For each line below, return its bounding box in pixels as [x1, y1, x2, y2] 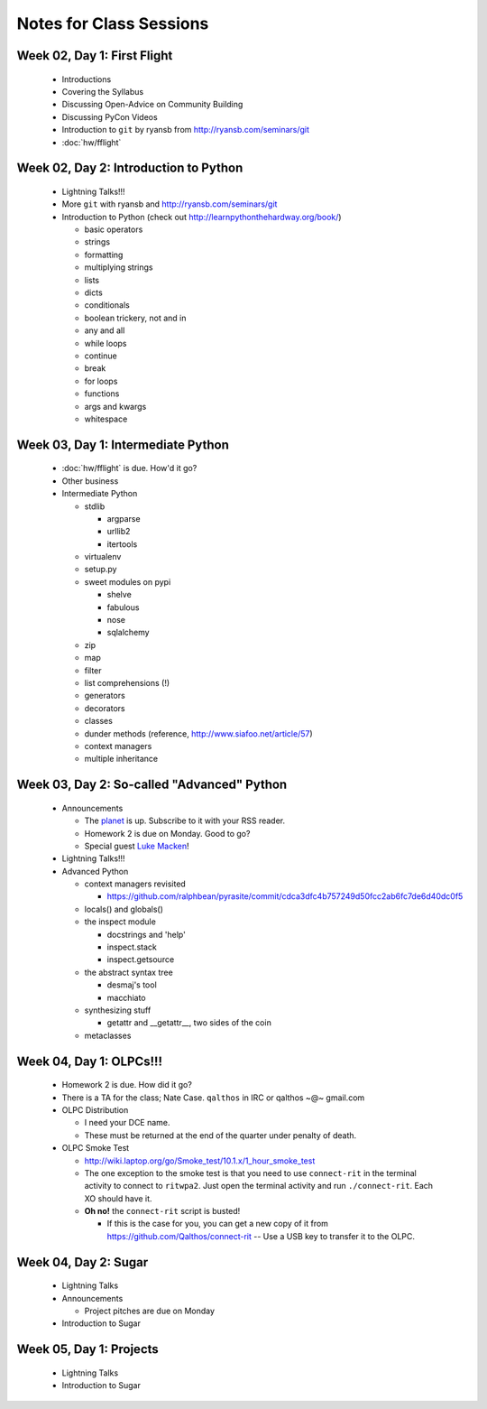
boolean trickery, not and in [84, 312, 187, 323]
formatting [84, 249, 124, 260]
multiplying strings [84, 262, 153, 273]
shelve [106, 589, 133, 600]
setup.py [84, 564, 117, 575]
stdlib [84, 501, 106, 512]
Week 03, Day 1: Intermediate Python [16, 437, 230, 452]
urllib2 [106, 526, 131, 537]
